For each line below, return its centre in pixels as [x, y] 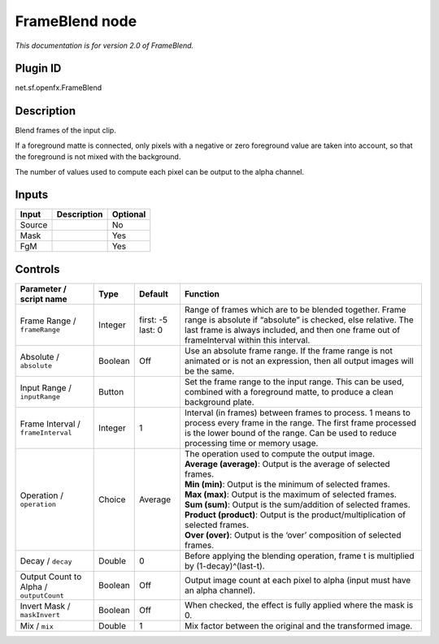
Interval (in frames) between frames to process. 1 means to [297, 413]
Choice [112, 499]
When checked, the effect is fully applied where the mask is [299, 605]
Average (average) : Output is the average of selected [287, 464]
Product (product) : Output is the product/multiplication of [295, 514]
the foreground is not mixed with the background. [98, 157]
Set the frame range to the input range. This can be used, [294, 382]
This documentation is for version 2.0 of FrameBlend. [104, 45]
